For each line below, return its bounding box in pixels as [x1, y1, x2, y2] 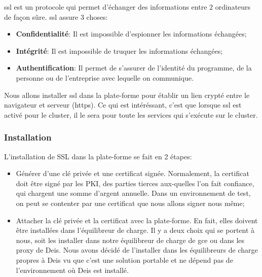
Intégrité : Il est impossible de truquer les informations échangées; [16, 45, 223, 56]
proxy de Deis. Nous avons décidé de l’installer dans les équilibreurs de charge [16, 245, 258, 255]
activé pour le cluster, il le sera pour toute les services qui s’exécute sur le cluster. [4, 109, 258, 120]
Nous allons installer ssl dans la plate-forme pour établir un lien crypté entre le [4, 89, 250, 100]
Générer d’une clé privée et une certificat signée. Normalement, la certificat [16, 168, 249, 179]
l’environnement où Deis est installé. [16, 264, 129, 275]
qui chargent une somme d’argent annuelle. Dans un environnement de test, [16, 188, 251, 198]
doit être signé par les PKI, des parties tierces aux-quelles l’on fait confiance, [16, 178, 254, 188]
